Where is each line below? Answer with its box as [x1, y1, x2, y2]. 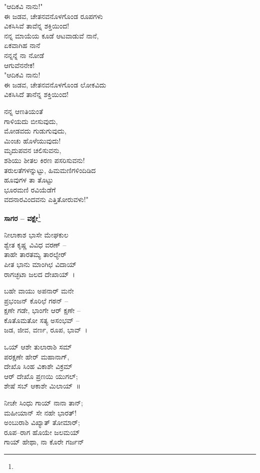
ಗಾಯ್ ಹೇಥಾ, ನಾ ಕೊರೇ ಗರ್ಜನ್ [4, 436, 84, 447]
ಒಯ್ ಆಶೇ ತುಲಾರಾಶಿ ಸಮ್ [4, 341, 72, 352]
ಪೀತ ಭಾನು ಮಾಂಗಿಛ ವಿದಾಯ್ [4, 258, 76, 269]
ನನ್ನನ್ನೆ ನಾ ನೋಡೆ [4, 49, 44, 60]
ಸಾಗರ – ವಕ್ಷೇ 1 [4, 211, 41, 223]
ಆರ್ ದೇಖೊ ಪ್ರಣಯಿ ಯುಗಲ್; [4, 370, 78, 381]
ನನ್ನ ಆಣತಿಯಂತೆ [4, 105, 43, 116]
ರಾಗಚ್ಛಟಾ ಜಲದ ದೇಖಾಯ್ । [4, 268, 75, 279]
